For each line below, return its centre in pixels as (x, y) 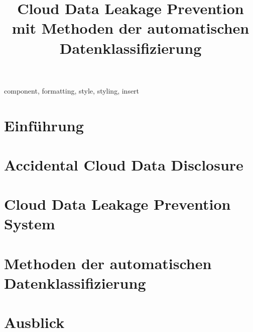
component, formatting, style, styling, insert (72, 90)
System (30, 224)
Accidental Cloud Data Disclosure (124, 164)
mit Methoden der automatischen (131, 28)
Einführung (44, 125)
